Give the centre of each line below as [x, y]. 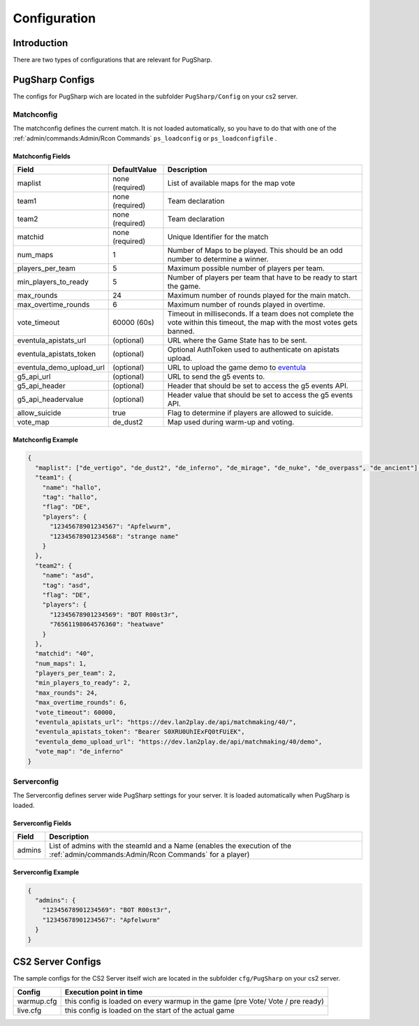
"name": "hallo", [72, 487]
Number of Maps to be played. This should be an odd [256, 250]
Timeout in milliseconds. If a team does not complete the [261, 313]
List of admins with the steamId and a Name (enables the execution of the [170, 846]
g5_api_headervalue [50, 399]
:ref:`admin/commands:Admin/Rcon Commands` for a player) [149, 855]
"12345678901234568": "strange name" [115, 536]
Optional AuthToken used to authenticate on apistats [254, 349]
